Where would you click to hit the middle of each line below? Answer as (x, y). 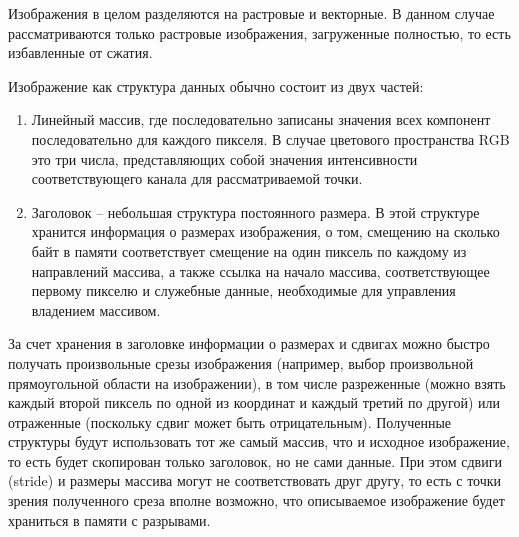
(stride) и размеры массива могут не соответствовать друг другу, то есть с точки (255, 480)
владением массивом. (96, 309)
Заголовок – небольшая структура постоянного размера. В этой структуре (255, 211)
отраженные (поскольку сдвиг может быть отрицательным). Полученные (230, 421)
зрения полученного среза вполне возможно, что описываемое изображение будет (256, 500)
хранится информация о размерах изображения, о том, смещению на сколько (265, 231)
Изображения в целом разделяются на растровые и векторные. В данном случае (251, 13)
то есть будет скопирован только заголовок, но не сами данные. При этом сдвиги (255, 460)
